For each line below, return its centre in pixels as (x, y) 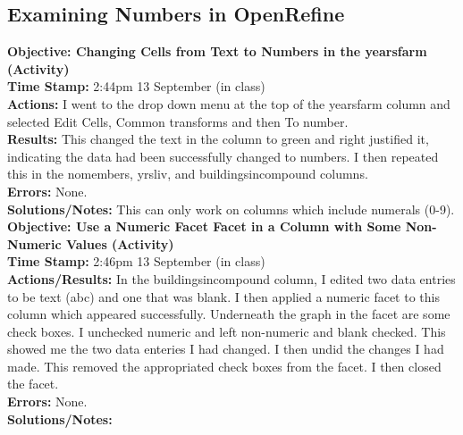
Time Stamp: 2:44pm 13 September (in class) (136, 86)
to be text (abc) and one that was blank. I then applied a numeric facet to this (223, 296)
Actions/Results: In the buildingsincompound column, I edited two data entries (231, 278)
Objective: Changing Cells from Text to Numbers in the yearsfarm (217, 51)
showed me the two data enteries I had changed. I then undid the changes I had (226, 349)
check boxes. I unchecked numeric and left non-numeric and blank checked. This (227, 331)
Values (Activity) (120, 243)
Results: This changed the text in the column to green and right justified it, (218, 139)
